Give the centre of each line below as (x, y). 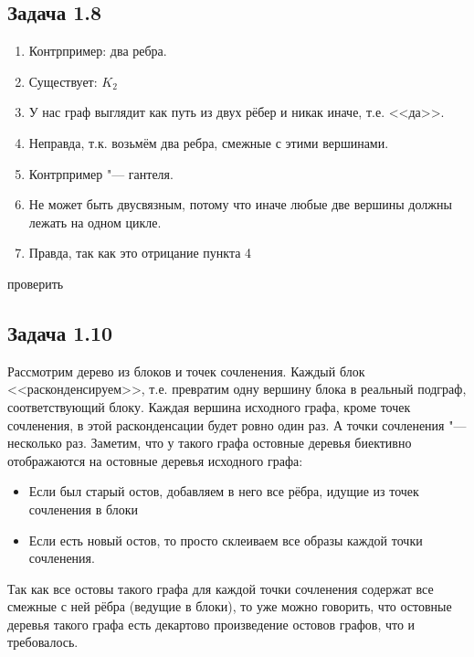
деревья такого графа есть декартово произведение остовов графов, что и (211, 624)
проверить (36, 283)
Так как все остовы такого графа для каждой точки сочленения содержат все (221, 588)
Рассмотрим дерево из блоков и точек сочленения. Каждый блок (186, 371)
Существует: (63, 81)
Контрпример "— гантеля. (101, 173)
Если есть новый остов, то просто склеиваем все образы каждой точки (226, 540)
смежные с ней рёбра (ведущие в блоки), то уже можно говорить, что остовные (230, 606)
